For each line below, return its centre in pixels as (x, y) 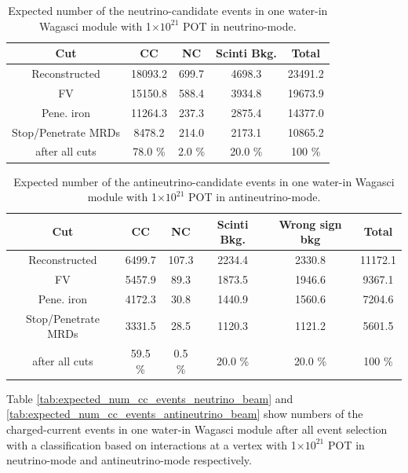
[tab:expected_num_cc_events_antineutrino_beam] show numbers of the (185, 414)
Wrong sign (310, 224)
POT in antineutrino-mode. (255, 197)
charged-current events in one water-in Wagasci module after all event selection (197, 429)
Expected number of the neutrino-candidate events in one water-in (168, 10)
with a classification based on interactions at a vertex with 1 (151, 444)
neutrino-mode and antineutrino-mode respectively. (129, 460)
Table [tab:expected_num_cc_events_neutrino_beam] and (150, 398)
